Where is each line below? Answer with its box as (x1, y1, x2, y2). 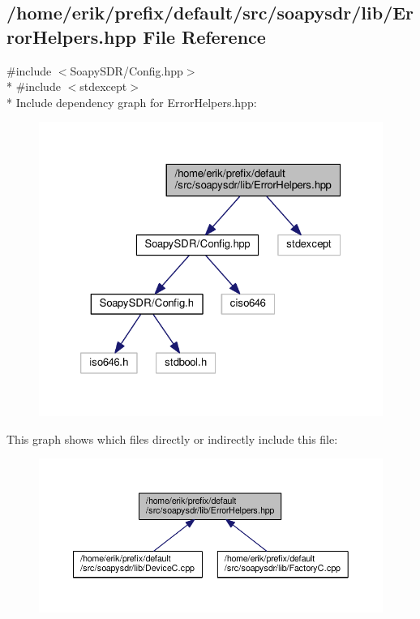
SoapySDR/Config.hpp (70, 62, 183, 79)
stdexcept (79, 78, 127, 95)
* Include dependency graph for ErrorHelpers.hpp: (6, 93, 257, 110)
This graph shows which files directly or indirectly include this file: (6, 430, 338, 447)
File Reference (143, 24, 266, 49)
